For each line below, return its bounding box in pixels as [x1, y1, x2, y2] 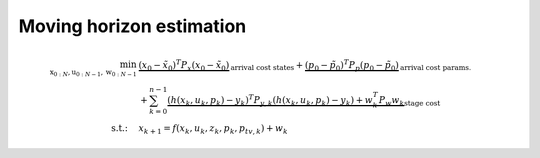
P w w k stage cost [378, 94, 441, 108]
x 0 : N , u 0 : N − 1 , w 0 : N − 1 [49, 68, 137, 79]
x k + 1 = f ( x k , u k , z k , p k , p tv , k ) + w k [138, 122, 289, 136]
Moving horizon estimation [18, 15, 247, 37]
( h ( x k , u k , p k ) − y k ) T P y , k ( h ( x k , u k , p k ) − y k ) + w [166, 93, 374, 108]
